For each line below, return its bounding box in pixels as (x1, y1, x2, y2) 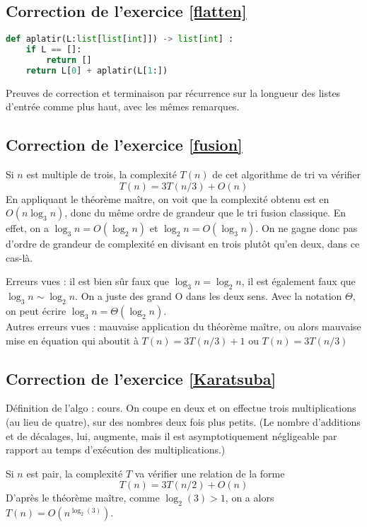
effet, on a (6, 221, 49, 236)
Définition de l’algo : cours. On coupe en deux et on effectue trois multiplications (6, 400, 356, 415)
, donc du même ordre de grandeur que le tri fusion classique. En (64, 205, 346, 220)
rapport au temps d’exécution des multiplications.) (6, 442, 226, 457)
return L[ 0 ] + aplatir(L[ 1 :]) (25, 65, 168, 76)
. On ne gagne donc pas (255, 221, 358, 236)
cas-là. (6, 250, 33, 265)
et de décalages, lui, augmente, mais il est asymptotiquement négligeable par (6, 428, 337, 443)
